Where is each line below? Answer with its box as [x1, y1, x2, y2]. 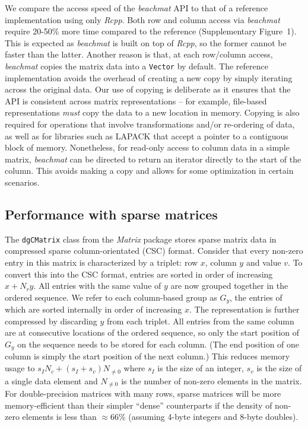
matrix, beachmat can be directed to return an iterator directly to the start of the [5, 152, 301, 165]
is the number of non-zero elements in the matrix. [121, 374, 302, 387]
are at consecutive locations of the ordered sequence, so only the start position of [5, 326, 300, 339]
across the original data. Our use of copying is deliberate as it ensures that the [5, 83, 291, 95]
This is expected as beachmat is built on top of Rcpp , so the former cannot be [5, 36, 287, 49]
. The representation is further [189, 303, 300, 316]
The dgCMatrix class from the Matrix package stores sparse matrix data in [5, 232, 277, 245]
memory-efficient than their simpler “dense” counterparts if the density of [5, 399, 272, 411]
